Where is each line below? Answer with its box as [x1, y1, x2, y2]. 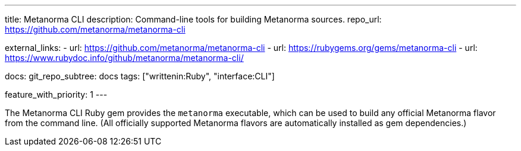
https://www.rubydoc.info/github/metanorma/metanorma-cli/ [5, 53, 244, 63]
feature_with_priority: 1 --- [5, 89, 108, 99]
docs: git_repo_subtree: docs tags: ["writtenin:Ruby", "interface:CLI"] [5, 71, 275, 81]
